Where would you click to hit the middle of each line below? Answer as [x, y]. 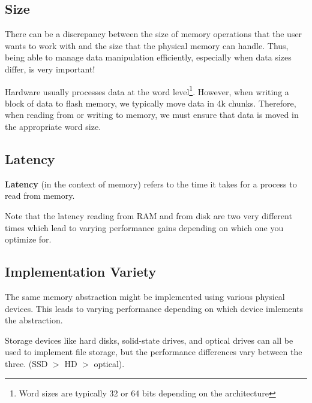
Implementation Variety [81, 272]
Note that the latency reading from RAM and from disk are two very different [148, 216]
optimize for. [28, 239]
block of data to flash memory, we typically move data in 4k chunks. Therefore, [151, 103]
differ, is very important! [50, 69]
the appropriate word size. [53, 127]
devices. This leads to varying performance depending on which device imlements [154, 308]
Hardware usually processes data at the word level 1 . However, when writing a [147, 90]
